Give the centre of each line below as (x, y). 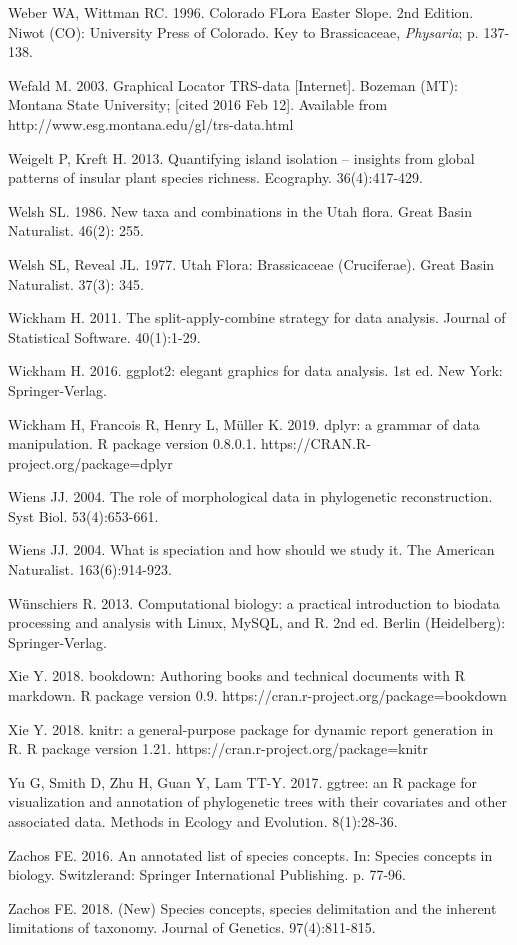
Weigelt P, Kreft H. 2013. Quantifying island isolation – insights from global (241, 157)
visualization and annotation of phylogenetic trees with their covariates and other (257, 801)
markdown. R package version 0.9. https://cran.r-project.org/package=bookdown (257, 695)
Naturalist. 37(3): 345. (76, 283)
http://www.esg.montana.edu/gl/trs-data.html (151, 123)
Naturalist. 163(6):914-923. (90, 569)
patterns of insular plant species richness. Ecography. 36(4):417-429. (216, 177)
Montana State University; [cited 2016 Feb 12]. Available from (198, 104)
